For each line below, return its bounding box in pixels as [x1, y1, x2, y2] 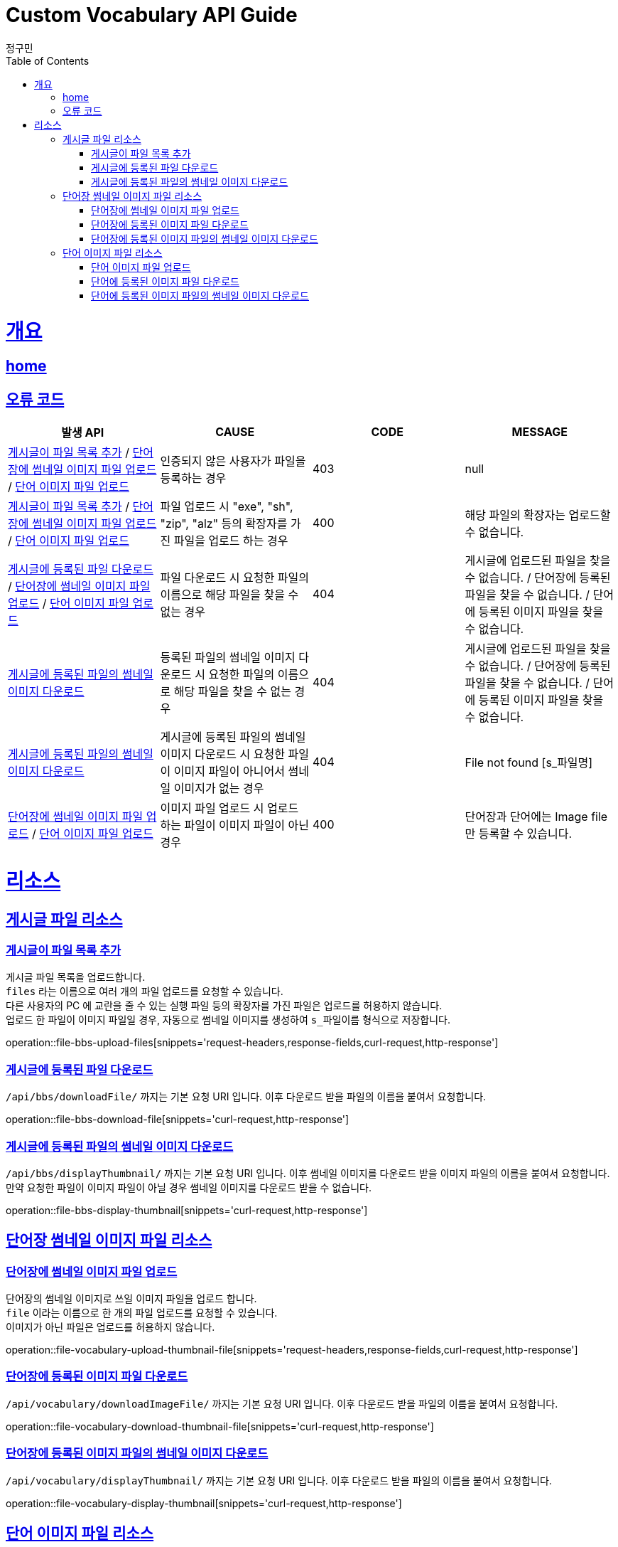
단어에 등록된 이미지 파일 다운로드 [91, 275, 239, 287]
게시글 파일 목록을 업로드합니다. [6, 971, 146, 984]
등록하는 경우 [160, 471, 227, 486]
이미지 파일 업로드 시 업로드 [160, 801, 299, 816]
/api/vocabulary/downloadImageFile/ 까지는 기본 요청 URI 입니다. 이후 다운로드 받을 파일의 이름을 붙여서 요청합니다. [6, 1397, 558, 1410]
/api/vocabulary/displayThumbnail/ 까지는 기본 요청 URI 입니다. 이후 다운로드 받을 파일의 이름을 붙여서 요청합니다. [6, 1474, 552, 1487]
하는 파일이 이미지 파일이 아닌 [160, 818, 309, 833]
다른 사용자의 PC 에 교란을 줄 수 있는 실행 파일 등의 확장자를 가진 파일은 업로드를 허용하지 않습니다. [6, 999, 443, 1012]
